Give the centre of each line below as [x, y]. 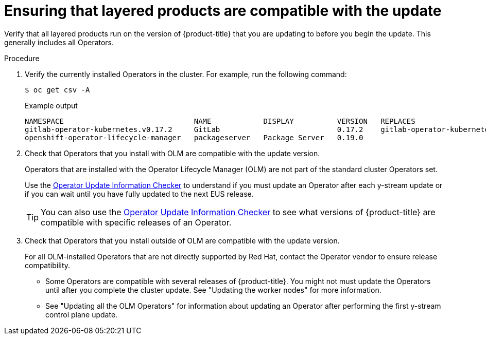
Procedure [22, 58]
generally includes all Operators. [59, 42]
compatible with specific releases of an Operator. [136, 222]
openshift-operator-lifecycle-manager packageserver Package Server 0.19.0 [194, 137]
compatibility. [48, 265]
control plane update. [82, 314]
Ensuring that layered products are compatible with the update [223, 11]
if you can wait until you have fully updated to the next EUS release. [139, 194]
